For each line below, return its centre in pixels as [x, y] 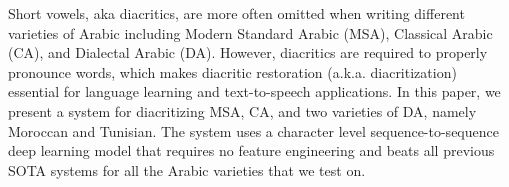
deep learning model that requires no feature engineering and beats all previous [251, 150]
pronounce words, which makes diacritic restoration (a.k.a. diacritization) [232, 71]
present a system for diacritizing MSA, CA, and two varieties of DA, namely [242, 110]
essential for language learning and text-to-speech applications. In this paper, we [254, 91]
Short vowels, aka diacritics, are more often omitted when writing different [236, 13]
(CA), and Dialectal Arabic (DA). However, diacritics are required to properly [248, 52]
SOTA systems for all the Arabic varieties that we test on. [187, 169]
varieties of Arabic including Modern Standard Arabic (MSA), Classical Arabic [250, 32]
